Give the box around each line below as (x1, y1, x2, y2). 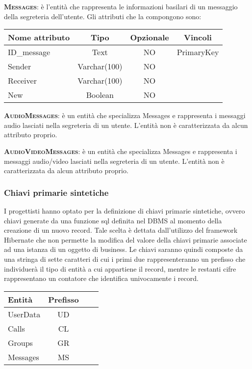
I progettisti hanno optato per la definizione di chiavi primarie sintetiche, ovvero (4, 205, 245, 215)
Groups (8, 337, 33, 348)
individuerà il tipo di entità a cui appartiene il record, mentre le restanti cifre (4, 263, 236, 274)
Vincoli (184, 31, 212, 43)
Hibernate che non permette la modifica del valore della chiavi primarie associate (4, 234, 247, 245)
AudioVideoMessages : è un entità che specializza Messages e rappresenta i (4, 146, 237, 156)
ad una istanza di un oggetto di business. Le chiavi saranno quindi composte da (4, 244, 243, 254)
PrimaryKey (176, 46, 219, 58)
